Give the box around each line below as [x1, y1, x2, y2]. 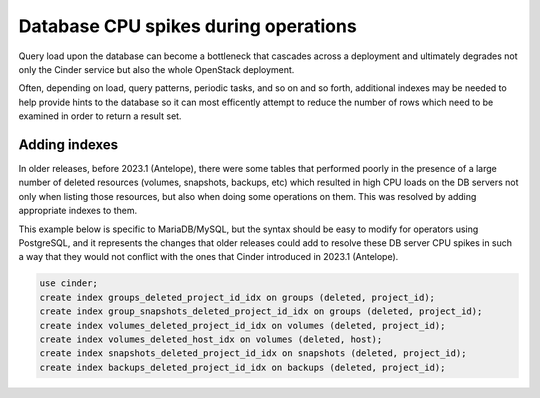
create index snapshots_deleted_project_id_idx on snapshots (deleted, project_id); [39, 348, 467, 359]
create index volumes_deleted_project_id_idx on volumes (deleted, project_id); [39, 320, 446, 331]
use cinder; [39, 278, 99, 289]
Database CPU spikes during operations [18, 15, 357, 37]
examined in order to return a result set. [18, 110, 182, 122]
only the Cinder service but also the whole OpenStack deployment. [18, 63, 295, 75]
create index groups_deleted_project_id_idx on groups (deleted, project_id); [39, 291, 435, 303]
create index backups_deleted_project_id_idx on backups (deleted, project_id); [39, 361, 446, 373]
